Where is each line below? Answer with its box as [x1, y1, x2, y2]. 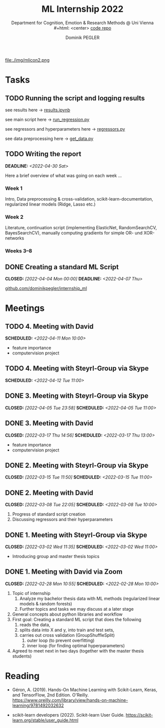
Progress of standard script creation [12, 511, 86, 517]
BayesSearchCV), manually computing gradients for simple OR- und [5, 230, 143, 236]
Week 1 [5, 185, 23, 192]
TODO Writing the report [5, 150, 82, 158]
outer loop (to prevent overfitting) [27, 637, 95, 643]
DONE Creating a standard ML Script [5, 263, 119, 271]
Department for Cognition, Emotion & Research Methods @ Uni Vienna [11, 20, 154, 26]
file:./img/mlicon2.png [5, 57, 50, 63]
